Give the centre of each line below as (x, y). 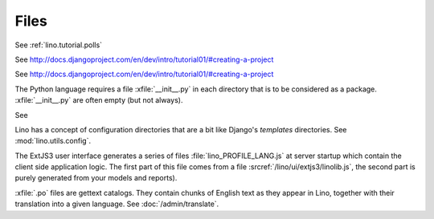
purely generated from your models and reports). (96, 178)
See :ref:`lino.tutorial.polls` (59, 45)
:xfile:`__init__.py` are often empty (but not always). (99, 100)
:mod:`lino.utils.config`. (53, 141)
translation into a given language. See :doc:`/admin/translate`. (117, 204)
